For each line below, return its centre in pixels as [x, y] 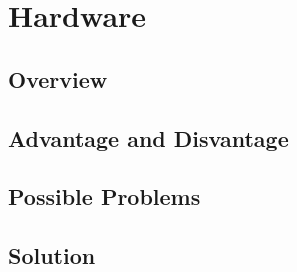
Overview [58, 78]
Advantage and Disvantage [148, 137]
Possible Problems [104, 196]
